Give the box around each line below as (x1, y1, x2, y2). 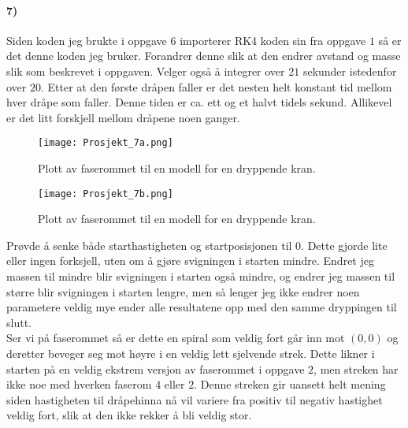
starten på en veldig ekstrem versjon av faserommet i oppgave (6, 360, 305, 377)
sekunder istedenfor (302, 62, 397, 79)
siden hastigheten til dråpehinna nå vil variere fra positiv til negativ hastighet (6, 391, 383, 408)
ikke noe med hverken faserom (6, 376, 152, 393)
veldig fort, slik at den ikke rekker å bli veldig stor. (6, 407, 252, 423)
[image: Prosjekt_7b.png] (38, 188, 173, 199)
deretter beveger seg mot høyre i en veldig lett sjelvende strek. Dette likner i (6, 345, 375, 362)
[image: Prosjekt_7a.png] (38, 137, 173, 149)
